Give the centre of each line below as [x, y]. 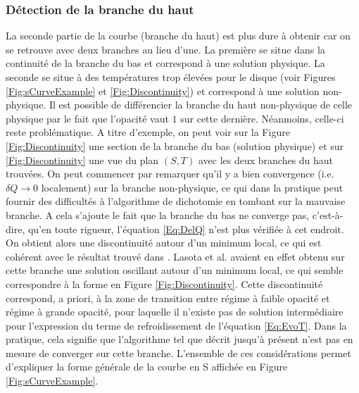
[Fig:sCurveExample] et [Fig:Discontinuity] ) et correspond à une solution [163, 91]
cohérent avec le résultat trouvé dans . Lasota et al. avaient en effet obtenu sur [175, 256]
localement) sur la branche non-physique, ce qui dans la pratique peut [192, 187]
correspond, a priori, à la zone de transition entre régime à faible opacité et [168, 298]
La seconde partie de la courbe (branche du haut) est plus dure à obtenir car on [178, 36]
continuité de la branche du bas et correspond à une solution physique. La [165, 63]
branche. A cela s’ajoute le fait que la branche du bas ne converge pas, [158, 214]
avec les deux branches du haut [266, 160]
